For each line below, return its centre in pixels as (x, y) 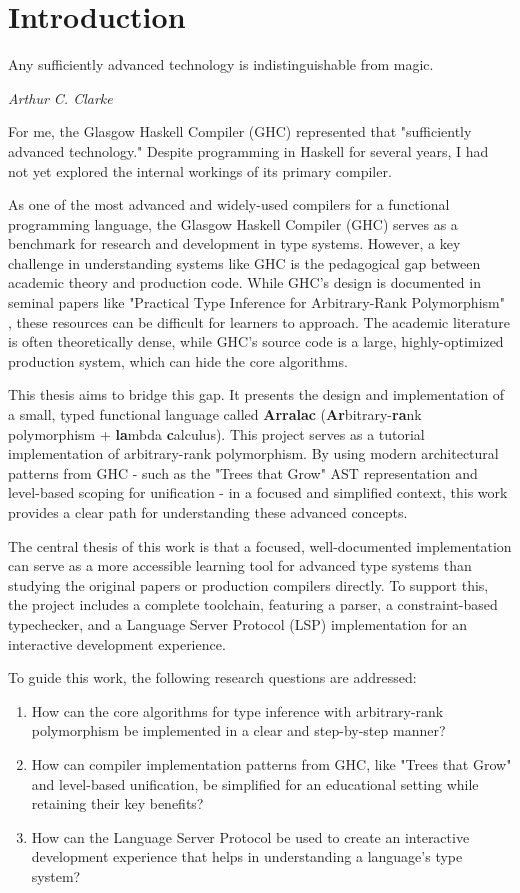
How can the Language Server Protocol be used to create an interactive (250, 836)
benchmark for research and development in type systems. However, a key (234, 243)
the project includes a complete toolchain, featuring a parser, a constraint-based (253, 604)
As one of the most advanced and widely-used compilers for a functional (229, 204)
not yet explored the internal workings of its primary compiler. (200, 170)
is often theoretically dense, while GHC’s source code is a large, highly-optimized (256, 341)
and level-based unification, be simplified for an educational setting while (255, 783)
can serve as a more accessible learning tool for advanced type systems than (240, 565)
